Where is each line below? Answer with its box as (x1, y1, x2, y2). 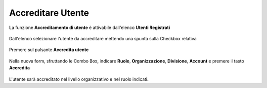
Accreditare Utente (9, 7, 89, 18)
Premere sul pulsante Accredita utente (9, 47, 89, 53)
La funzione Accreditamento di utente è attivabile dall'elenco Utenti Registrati (9, 25, 170, 30)
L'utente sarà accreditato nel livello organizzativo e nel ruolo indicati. (9, 76, 149, 82)
